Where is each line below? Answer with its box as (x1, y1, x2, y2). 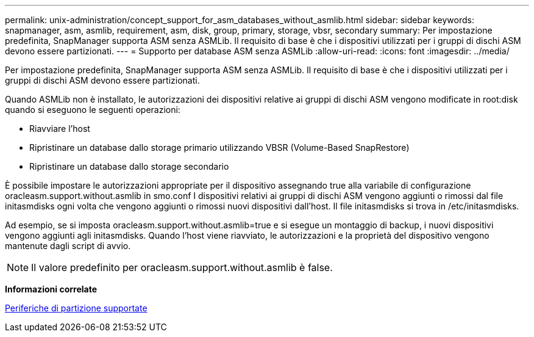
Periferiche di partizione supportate (5, 303, 148, 313)
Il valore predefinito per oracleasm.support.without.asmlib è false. (31, 261, 333, 274)
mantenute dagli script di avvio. (5, 241, 131, 251)
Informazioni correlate (5, 284, 98, 294)
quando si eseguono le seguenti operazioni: (5, 104, 180, 115)
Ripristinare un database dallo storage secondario (29, 161, 229, 172)
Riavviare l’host (29, 123, 90, 134)
